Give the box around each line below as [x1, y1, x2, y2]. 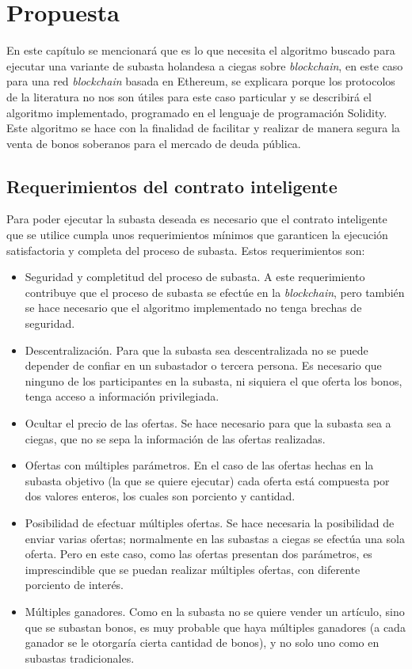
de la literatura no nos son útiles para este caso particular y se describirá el [6, 88, 372, 105]
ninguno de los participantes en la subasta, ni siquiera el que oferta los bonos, [25, 372, 402, 389]
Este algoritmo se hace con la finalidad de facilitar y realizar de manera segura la [6, 120, 400, 136]
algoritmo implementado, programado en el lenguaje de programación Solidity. [6, 104, 387, 120]
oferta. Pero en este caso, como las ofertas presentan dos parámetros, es [25, 545, 372, 562]
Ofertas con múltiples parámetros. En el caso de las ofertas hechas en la [25, 457, 374, 473]
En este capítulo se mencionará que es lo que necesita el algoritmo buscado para [6, 42, 395, 59]
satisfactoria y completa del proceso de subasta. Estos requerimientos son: [6, 241, 365, 258]
